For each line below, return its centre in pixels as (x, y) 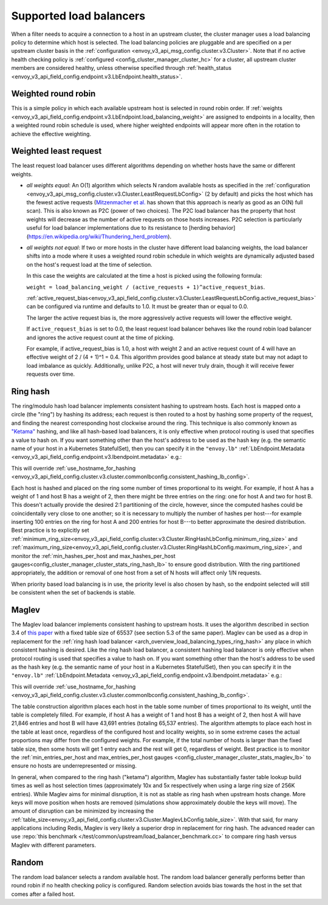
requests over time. (51, 374)
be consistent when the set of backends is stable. (73, 593)
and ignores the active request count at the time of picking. (100, 337)
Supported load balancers (78, 16)
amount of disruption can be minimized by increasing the (83, 811)
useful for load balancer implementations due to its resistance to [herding (118, 228)
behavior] (223, 228)
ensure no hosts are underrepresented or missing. (74, 766)
